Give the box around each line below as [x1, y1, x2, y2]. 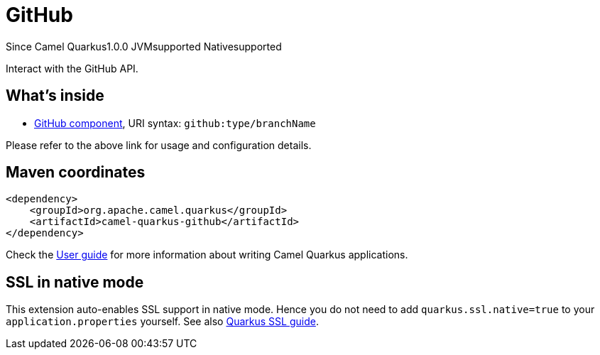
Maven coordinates [6, 163, 146, 182]
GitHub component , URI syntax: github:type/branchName [34, 116, 316, 129]
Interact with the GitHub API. [6, 62, 138, 75]
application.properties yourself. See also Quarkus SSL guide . [6, 315, 319, 328]
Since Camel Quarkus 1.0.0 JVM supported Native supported [6, 40, 282, 53]
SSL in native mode [6, 273, 144, 291]
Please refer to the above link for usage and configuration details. [6, 138, 312, 151]
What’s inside [6, 87, 104, 105]
